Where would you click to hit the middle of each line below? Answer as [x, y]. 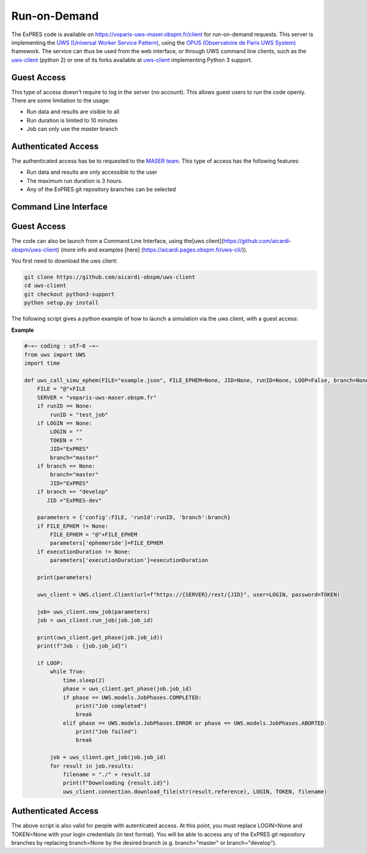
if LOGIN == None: [65, 423]
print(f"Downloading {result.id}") [116, 783]
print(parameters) [65, 578]
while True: [68, 672]
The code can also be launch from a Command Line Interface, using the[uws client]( [117, 241]
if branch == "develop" [72, 492]
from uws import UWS [55, 354]
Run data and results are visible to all [73, 112]
